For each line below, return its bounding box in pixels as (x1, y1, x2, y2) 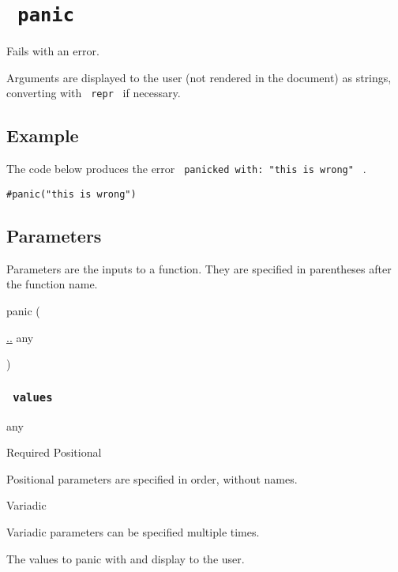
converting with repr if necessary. (6, 85, 181, 101)
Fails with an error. (6, 43, 99, 59)
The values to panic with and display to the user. (6, 550, 245, 566)
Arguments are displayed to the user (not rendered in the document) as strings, (6, 69, 392, 85)
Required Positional (6, 444, 102, 461)
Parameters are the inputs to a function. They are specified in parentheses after (6, 260, 392, 277)
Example (6, 123, 79, 148)
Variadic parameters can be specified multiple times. (6, 523, 260, 540)
